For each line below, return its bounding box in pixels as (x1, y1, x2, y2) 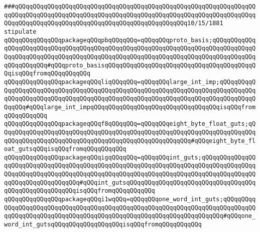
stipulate (4, 28, 37, 35)
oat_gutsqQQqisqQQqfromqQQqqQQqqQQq (4, 145, 126, 153)
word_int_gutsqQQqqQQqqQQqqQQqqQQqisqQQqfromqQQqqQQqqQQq (4, 221, 202, 228)
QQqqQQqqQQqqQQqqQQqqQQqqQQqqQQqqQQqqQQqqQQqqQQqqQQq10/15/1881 (4, 20, 223, 27)
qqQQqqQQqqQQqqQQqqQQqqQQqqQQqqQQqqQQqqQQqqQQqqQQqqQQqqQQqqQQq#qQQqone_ (4, 212, 256, 220)
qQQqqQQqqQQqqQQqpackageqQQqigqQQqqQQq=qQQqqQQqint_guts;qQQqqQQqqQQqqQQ (4, 153, 256, 161)
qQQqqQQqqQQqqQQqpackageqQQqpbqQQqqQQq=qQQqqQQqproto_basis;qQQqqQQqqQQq (4, 36, 256, 44)
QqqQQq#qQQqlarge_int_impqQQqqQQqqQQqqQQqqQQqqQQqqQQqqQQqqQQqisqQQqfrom (4, 103, 256, 111)
